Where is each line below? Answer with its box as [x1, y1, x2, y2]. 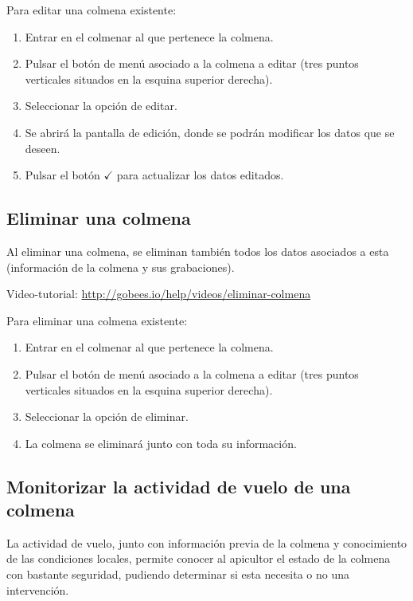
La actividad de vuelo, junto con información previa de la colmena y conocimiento [6, 534, 407, 551]
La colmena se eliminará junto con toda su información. [25, 434, 297, 451]
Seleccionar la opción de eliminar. [25, 408, 189, 425]
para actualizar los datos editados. [116, 167, 284, 183]
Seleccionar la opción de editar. [25, 97, 177, 114]
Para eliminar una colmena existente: [6, 312, 188, 328]
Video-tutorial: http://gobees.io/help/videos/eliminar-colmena [6, 285, 311, 302]
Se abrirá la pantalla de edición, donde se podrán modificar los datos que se [25, 124, 395, 140]
